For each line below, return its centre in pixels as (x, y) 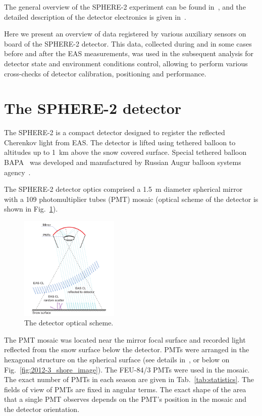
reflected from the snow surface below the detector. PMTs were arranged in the (127, 349)
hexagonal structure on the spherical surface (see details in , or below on (117, 360)
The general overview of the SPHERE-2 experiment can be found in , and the (125, 7)
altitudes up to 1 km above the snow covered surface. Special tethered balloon (125, 152)
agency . (17, 172)
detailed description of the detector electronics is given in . (95, 16)
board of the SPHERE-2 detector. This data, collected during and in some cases (128, 43)
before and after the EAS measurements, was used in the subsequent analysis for (129, 53)
